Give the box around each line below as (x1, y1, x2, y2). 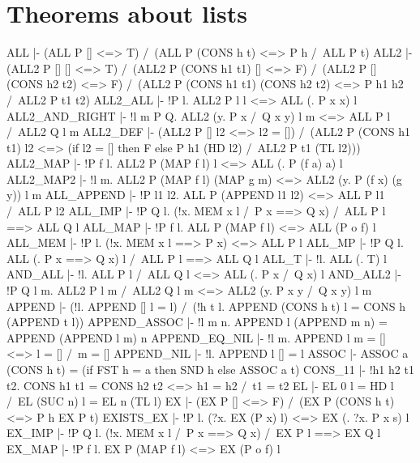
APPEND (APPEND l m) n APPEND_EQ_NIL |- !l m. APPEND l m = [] (6, 329, 386, 346)
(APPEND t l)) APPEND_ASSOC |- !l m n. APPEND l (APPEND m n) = (6, 313, 388, 330)
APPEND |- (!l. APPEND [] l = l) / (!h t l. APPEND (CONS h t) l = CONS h (6, 297, 406, 314)
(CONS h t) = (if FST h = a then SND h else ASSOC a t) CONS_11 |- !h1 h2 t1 (6, 361, 414, 377)
